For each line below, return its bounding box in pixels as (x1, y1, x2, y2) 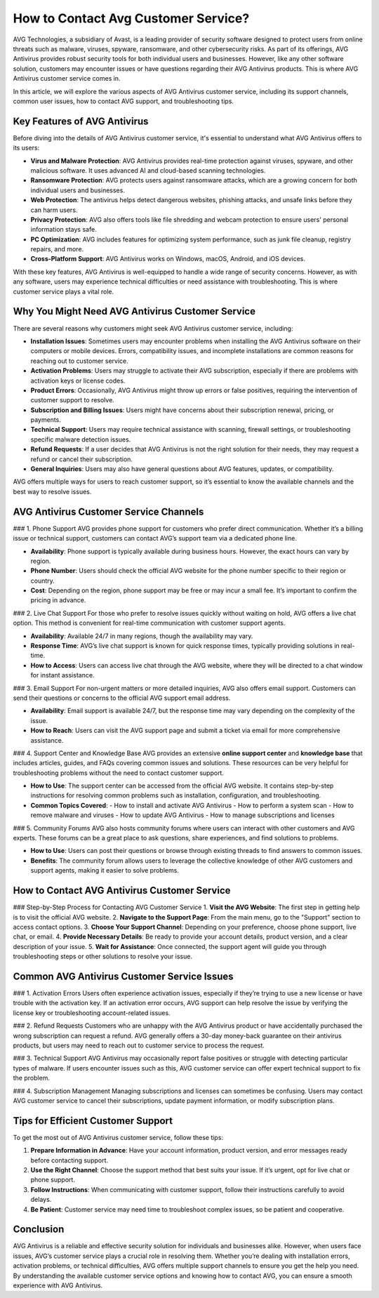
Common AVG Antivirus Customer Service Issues (13, 970, 234, 982)
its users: (13, 144, 40, 152)
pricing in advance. (30, 596, 86, 604)
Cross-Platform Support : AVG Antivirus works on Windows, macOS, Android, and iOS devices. (30, 255, 305, 263)
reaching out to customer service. (30, 357, 129, 365)
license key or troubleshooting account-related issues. (13, 1008, 171, 1017)
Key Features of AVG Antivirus (13, 115, 149, 127)
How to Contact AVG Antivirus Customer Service (13, 885, 231, 896)
